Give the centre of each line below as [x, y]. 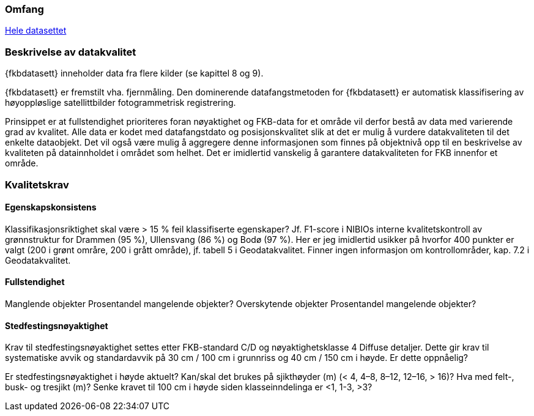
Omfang [24, 9]
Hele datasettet [36, 31]
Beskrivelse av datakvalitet [71, 52]
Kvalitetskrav [37, 184]
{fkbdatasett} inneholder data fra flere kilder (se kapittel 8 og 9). [134, 73]
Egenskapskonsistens [51, 207]
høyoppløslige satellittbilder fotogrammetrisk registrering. [121, 103]
